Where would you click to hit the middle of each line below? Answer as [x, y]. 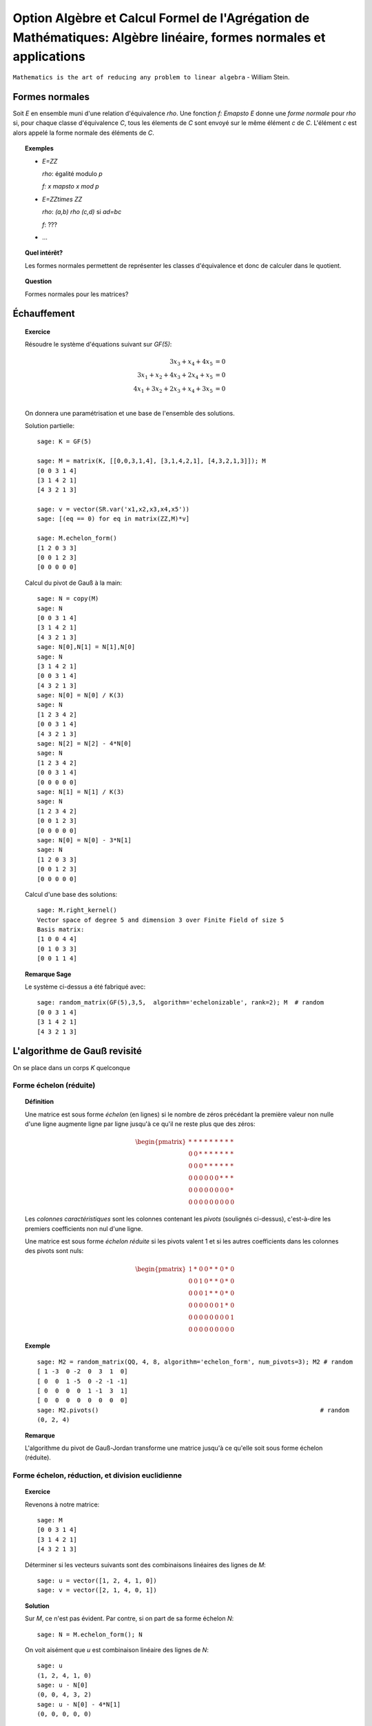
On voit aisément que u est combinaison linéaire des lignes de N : [117, 1649]
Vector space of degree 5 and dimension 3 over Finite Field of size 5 [161, 920]
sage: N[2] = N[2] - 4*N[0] [84, 744]
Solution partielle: [50, 425]
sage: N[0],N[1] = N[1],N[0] [86, 647]
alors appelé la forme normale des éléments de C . [84, 133]
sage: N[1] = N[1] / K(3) [81, 792]
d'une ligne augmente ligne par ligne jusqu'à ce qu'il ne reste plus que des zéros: [140, 1124]
